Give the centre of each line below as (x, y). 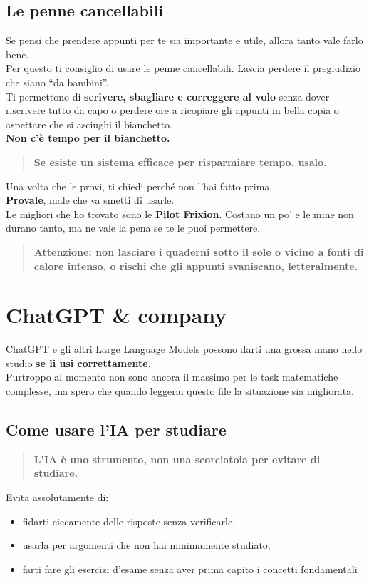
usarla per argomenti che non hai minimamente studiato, (146, 545)
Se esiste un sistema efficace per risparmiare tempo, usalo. (180, 161)
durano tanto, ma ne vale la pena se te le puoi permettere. (133, 228)
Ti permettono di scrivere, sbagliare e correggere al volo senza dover (168, 96)
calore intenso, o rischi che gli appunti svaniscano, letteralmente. (196, 266)
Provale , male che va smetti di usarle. (90, 200)
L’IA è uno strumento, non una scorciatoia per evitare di (177, 459)
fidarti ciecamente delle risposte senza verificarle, (129, 521)
